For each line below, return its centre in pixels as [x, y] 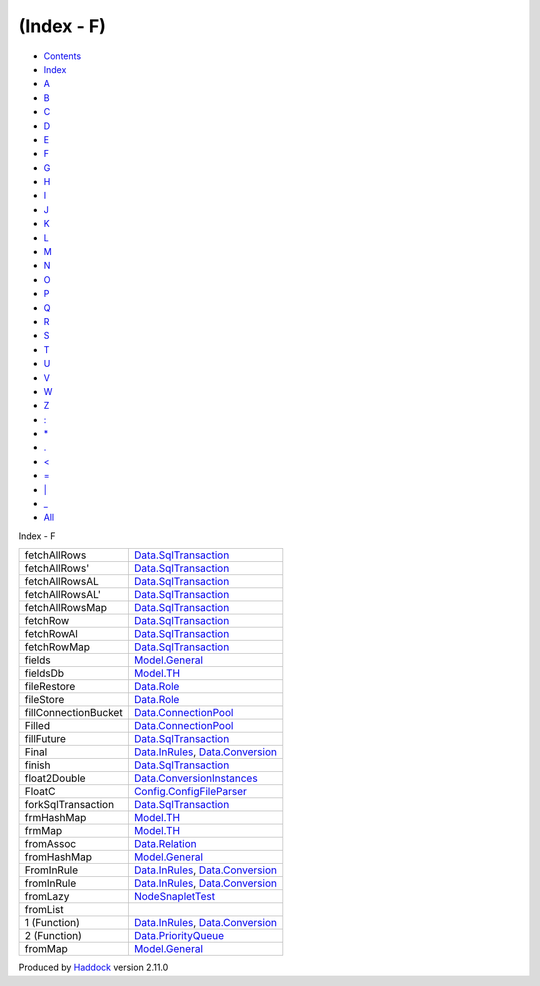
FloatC [40, 792]
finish [37, 765]
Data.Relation [165, 844]
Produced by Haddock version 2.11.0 [93, 967]
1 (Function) [52, 923]
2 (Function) [53, 936]
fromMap [46, 949]
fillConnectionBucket [74, 713]
